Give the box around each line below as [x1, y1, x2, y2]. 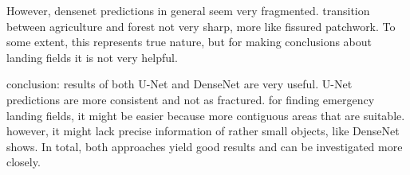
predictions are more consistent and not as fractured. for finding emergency [6, 91, 375, 107]
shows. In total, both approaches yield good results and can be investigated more [6, 138, 403, 154]
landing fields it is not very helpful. [6, 49, 178, 65]
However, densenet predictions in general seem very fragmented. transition [6, 2, 370, 18]
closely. [6, 154, 41, 170]
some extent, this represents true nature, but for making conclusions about [6, 33, 372, 50]
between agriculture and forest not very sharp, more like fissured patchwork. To [6, 17, 396, 34]
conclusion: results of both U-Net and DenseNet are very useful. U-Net [6, 76, 353, 92]
